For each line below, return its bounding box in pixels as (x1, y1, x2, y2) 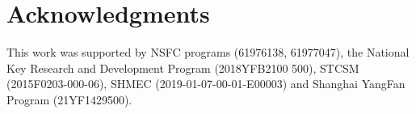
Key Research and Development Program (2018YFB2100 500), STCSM (6, 59, 359, 76)
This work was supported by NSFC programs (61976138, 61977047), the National (6, 44, 410, 61)
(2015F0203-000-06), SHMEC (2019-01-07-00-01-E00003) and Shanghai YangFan (6, 75, 405, 92)
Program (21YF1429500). (6, 91, 132, 108)
